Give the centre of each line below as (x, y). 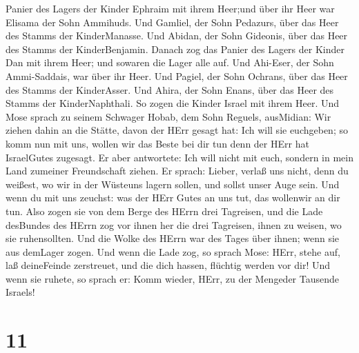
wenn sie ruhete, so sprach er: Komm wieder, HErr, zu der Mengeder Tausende (172, 278)
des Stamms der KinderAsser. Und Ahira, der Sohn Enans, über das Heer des (170, 89)
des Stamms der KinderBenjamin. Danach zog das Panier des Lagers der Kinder (175, 49)
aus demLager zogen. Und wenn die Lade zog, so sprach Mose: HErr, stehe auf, (173, 251)
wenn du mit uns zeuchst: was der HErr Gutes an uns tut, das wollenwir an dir (173, 198)
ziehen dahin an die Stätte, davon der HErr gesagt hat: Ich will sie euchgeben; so (177, 130)
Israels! (20, 292)
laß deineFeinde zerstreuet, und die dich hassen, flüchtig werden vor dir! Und (168, 265)
